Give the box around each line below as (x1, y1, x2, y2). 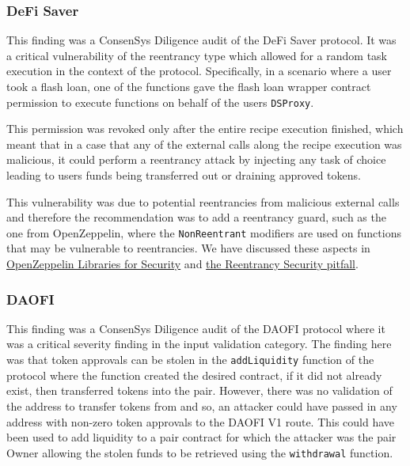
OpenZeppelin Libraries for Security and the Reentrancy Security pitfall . (6, 256, 359, 272)
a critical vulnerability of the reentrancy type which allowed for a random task (6, 47, 387, 63)
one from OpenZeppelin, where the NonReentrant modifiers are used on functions (6, 224, 401, 241)
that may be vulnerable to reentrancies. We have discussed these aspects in (6, 240, 370, 256)
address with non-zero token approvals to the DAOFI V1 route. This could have (6, 413, 395, 430)
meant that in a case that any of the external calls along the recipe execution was (6, 135, 402, 152)
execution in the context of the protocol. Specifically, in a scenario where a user (6, 63, 392, 79)
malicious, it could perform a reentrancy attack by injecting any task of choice (6, 151, 386, 168)
